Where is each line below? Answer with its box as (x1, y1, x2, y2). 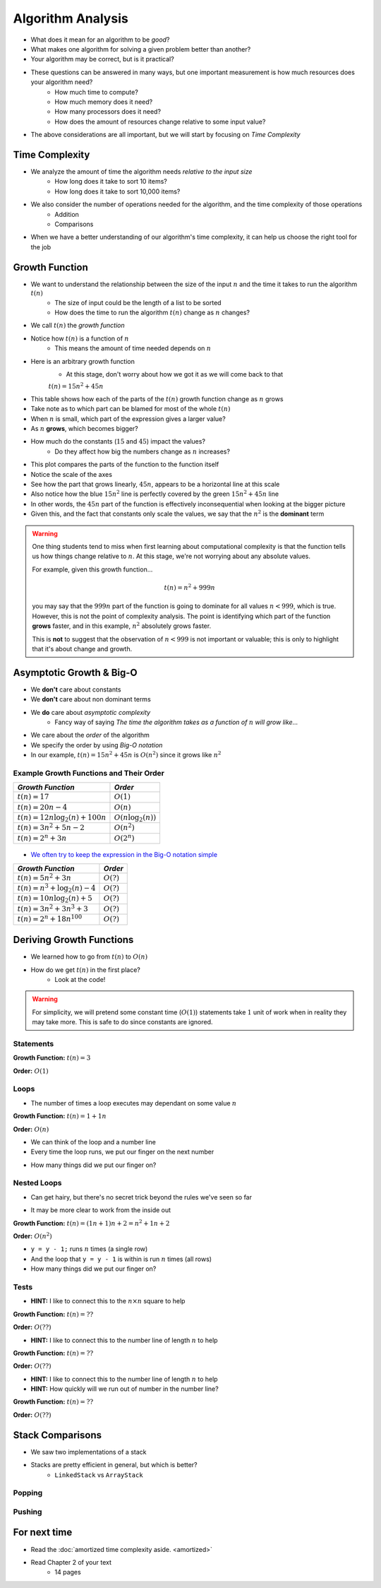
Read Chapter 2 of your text (30, 1558, 112, 1566)
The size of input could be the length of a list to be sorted (54, 298, 222, 307)
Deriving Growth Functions (13, 934, 134, 946)
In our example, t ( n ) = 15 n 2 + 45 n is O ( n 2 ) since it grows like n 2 (30, 749, 222, 759)
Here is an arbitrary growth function (30, 357, 135, 365)
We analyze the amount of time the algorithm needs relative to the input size (30, 167, 253, 176)
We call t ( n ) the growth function (30, 321, 125, 330)
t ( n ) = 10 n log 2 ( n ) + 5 (17, 894, 93, 904)
